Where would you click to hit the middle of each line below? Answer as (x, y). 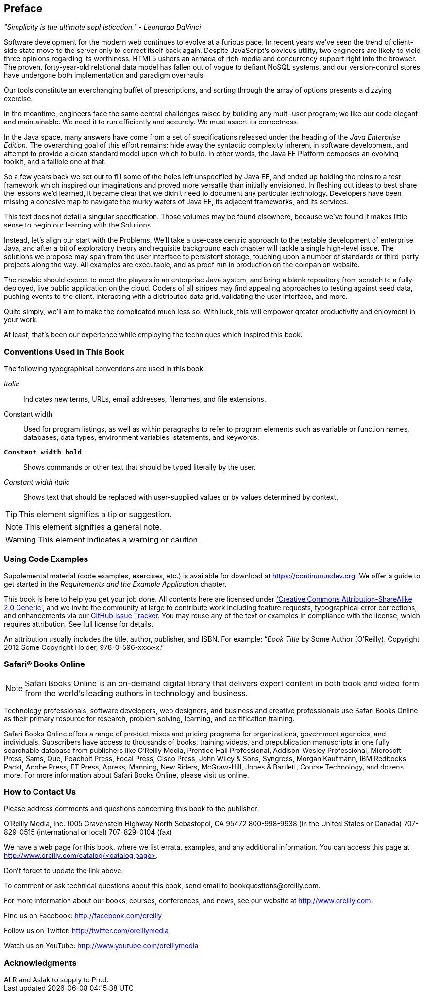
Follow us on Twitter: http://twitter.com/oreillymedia (86, 931)
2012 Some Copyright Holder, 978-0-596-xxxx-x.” (84, 647)
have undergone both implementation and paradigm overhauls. (105, 75)
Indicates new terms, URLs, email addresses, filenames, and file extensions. (145, 399)
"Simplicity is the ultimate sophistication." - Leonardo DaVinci (102, 27)
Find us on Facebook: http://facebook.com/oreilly (83, 916)
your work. (21, 320)
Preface (23, 9)
